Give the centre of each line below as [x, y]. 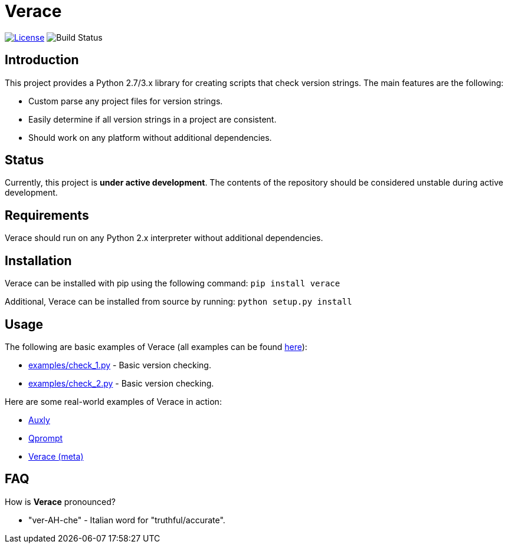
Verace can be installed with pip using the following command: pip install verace [173, 283]
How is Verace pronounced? [60, 501]
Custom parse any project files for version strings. [126, 101]
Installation [38, 260]
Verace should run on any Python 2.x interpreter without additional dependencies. [164, 238]
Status [24, 160]
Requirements [47, 215]
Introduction [42, 60]
